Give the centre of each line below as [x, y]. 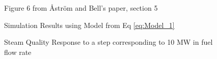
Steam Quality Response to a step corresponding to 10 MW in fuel [108, 42]
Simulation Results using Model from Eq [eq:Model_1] [89, 25]
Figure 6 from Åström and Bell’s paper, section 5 [81, 8]
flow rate [18, 52]
